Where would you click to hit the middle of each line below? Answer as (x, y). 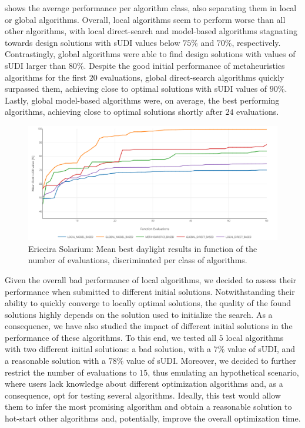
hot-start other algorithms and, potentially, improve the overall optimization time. (153, 418)
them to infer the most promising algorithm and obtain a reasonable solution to (148, 407)
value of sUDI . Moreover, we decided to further (211, 361)
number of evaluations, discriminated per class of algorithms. (138, 260)
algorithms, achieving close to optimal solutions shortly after (114, 112)
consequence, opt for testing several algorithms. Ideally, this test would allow (143, 395)
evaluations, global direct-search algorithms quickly (192, 77)
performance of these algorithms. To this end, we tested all (111, 337)
